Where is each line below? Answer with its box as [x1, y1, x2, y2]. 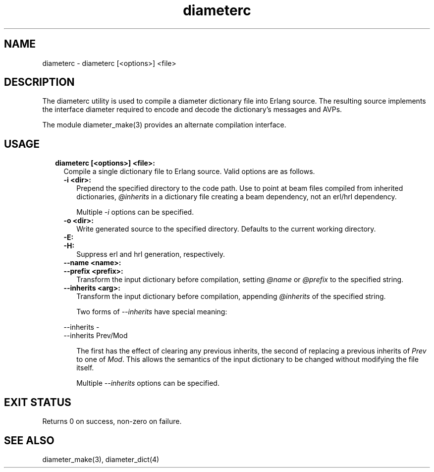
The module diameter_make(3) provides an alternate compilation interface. [42, 120, 286, 129]
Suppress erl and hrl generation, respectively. [76, 250, 225, 259]
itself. [76, 363, 94, 372]
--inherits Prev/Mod [63, 331, 128, 340]
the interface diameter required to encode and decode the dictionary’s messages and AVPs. [42, 105, 342, 114]
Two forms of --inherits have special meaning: [76, 307, 227, 316]
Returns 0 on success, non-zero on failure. [42, 417, 182, 426]
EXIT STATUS [4, 396, 71, 409]
